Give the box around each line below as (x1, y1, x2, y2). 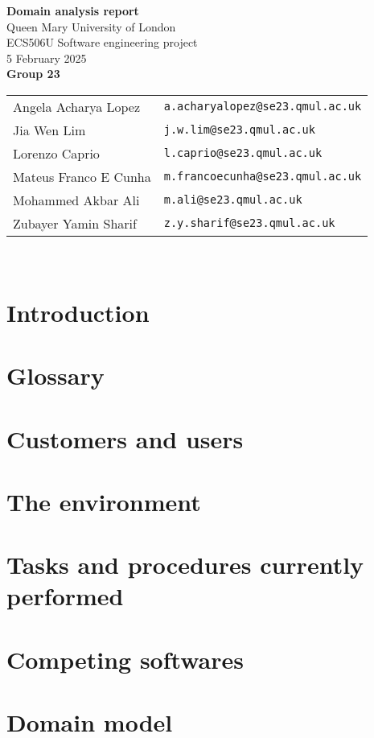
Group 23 (6, 65, 60, 82)
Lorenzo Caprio (13, 143, 100, 163)
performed (6, 579, 124, 612)
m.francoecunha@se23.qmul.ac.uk (163, 170, 362, 183)
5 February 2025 (6, 49, 87, 66)
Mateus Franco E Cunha (13, 167, 151, 186)
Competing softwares (6, 642, 244, 675)
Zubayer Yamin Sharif (13, 213, 137, 233)
